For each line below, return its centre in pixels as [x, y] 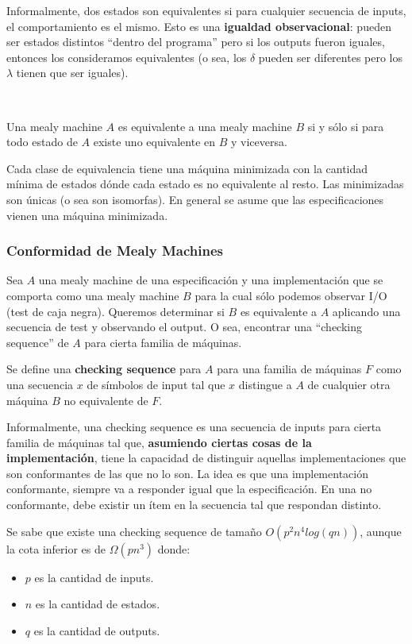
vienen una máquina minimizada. [87, 215]
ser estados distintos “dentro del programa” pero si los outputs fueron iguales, [196, 42]
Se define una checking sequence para [104, 369]
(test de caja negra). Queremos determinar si [116, 311]
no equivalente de [106, 400]
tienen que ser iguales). [72, 73]
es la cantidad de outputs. [97, 630]
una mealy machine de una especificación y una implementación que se [211, 280]
